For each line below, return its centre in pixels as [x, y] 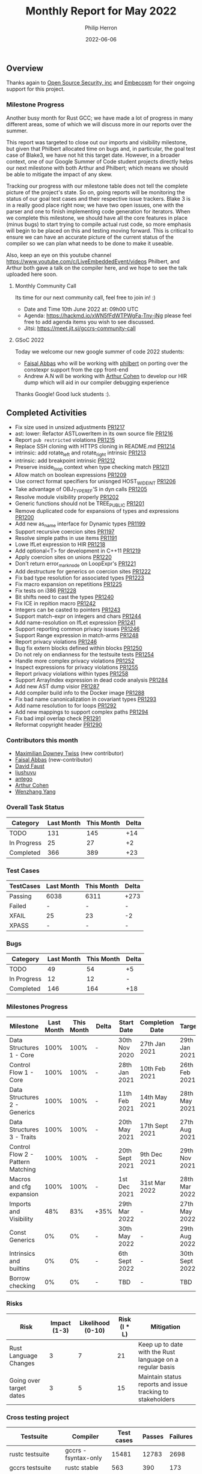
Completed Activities [47, 413]
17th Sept [154, 1125]
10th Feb [153, 1068]
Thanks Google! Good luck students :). [63, 394]
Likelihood [95, 1323]
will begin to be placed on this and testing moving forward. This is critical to [100, 230]
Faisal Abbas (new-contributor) [54, 760]
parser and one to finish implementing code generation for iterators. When [98, 211]
